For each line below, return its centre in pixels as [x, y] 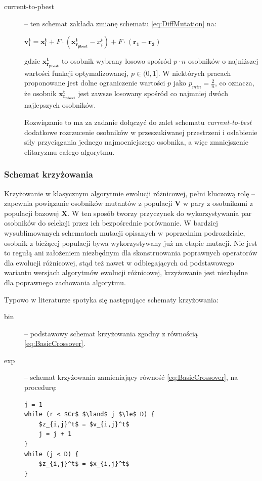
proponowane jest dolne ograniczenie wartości [95, 83]
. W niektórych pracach [194, 73]
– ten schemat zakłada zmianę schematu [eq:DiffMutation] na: [120, 23]
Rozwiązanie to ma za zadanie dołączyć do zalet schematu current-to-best [138, 122]
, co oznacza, [234, 83]
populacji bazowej [32, 213]
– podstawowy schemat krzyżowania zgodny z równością [111, 333]
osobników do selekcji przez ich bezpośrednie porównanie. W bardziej [111, 223]
